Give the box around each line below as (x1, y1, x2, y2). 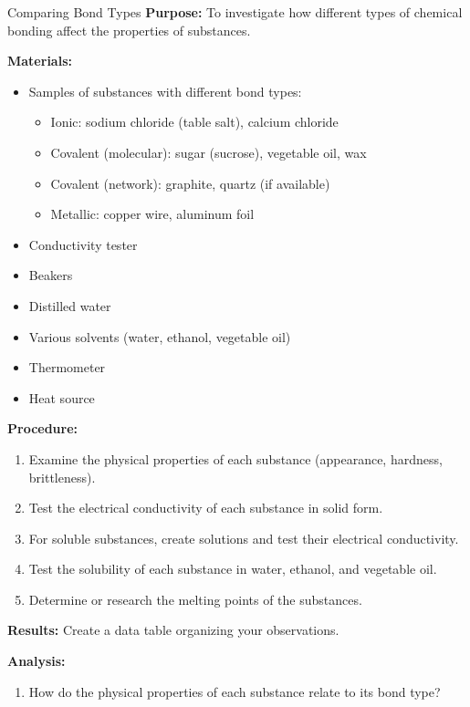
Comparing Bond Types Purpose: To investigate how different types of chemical (7, 3, 463, 21)
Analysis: (7, 651, 66, 671)
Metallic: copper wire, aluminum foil (50, 204, 255, 224)
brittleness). (28, 467, 96, 486)
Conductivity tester (28, 234, 138, 254)
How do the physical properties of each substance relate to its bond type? (28, 681, 441, 701)
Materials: (7, 51, 72, 70)
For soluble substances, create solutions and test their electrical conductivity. (28, 528, 459, 547)
